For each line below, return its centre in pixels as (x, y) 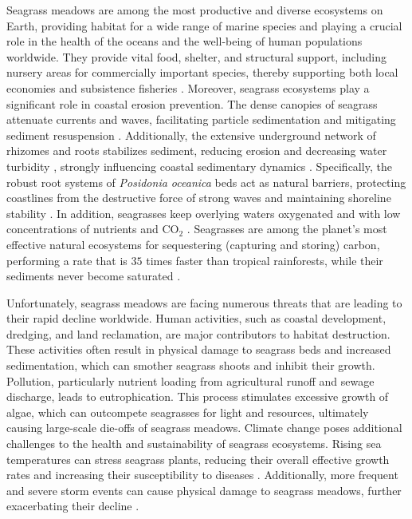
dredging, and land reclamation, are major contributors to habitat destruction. (198, 333)
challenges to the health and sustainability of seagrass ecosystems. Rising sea (194, 444)
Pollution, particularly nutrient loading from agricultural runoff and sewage (190, 380)
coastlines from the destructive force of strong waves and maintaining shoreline (199, 198)
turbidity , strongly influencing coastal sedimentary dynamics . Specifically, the (199, 166)
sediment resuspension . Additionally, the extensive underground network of (191, 135)
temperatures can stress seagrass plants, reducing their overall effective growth (198, 459)
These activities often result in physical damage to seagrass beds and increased (199, 349)
